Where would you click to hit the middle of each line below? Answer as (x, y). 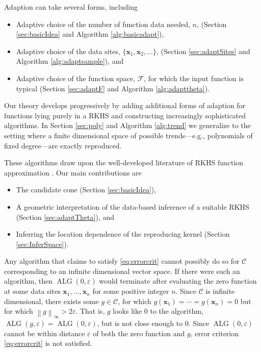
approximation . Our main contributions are (73, 172)
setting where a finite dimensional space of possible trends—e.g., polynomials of (128, 135)
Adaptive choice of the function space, (75, 78)
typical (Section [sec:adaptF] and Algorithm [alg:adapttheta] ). (113, 88)
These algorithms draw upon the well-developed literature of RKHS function (124, 162)
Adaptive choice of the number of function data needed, (103, 24)
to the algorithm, (177, 311)
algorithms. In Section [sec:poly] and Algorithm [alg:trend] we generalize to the (127, 125)
